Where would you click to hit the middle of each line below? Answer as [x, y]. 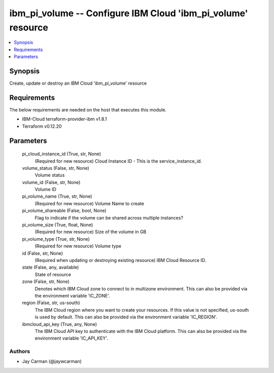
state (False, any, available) [50, 267]
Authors [20, 351]
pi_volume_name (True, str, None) [57, 196]
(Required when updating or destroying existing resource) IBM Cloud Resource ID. [121, 260]
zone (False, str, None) [46, 282]
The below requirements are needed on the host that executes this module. [88, 109]
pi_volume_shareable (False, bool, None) [64, 211]
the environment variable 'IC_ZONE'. [72, 295]
